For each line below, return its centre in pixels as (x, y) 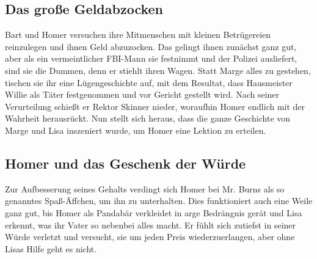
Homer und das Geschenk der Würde (126, 163)
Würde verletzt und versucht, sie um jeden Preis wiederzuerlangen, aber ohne (150, 237)
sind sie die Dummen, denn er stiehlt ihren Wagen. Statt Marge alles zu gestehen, (158, 70)
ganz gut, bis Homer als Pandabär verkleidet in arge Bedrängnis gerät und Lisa (154, 212)
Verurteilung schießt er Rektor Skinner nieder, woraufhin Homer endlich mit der (155, 106)
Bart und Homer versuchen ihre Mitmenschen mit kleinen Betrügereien (138, 35)
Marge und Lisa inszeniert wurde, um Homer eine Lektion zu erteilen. (136, 130)
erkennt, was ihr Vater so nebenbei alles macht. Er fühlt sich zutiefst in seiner (151, 224)
